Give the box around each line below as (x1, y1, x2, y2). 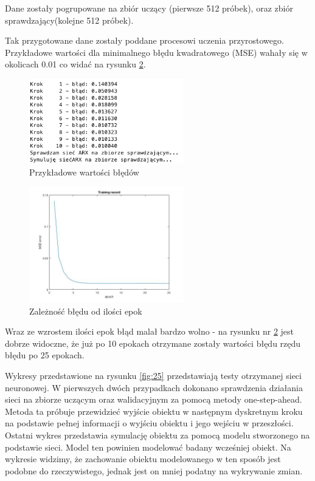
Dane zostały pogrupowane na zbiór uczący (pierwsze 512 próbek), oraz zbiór (5, 2, 293, 14)
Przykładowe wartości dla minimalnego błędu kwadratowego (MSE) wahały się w (5, 46, 308, 58)
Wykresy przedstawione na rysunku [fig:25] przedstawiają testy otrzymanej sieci (5, 369, 302, 382)
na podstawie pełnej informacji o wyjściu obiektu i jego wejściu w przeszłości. (5, 417, 294, 429)
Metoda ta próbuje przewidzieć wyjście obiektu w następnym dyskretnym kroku (5, 404, 303, 417)
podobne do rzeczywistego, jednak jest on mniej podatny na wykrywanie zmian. (5, 464, 303, 477)
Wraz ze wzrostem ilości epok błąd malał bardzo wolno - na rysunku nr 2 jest (5, 325, 294, 338)
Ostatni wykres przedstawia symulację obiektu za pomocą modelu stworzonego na (5, 429, 310, 442)
